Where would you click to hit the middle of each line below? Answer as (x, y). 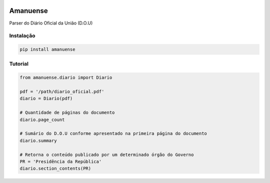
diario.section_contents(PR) (55, 168)
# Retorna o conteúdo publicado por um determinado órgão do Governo (107, 154)
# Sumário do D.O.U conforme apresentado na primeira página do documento (113, 133)
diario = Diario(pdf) (46, 98)
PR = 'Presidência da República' (61, 161)
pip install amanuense (47, 49)
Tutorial (19, 64)
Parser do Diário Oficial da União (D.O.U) (51, 23)
